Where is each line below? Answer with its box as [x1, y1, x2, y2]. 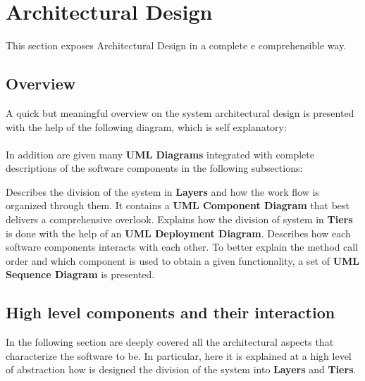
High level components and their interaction [6, 301, 335, 323]
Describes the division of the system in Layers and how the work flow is [6, 184, 319, 199]
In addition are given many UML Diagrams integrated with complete [6, 146, 314, 161]
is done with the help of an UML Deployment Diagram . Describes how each [6, 225, 351, 240]
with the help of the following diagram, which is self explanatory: [6, 119, 287, 134]
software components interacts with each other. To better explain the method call [6, 239, 359, 254]
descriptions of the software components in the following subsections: [6, 161, 303, 175]
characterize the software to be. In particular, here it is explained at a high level [6, 348, 352, 363]
